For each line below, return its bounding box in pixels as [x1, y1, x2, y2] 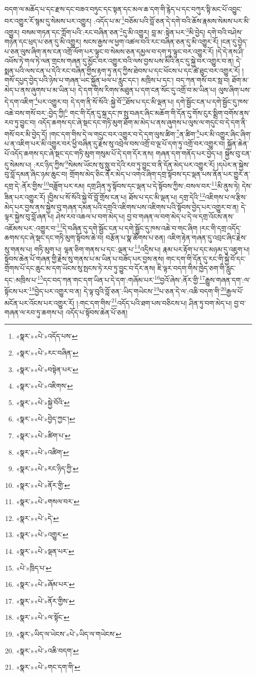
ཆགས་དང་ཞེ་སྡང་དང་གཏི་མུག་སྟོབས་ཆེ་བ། [4, 232, 104, 242]
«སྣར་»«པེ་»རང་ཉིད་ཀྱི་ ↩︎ [16, 463, 79, 474]
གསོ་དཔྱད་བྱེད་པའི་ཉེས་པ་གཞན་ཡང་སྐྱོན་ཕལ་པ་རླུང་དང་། [4, 75, 139, 85]
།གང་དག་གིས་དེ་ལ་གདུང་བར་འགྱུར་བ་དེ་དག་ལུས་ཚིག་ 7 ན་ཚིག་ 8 [49, 127, 199, 139]
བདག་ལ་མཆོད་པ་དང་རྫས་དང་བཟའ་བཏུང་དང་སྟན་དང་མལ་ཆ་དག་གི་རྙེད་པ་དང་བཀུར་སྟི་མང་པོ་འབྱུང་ [4, 4, 242, 14]
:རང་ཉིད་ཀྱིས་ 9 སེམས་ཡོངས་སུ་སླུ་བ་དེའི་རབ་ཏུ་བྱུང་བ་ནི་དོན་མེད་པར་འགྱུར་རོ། [33, 158, 215, 169]
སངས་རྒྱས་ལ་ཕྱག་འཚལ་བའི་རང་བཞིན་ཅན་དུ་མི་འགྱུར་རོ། [83, 36, 219, 47]
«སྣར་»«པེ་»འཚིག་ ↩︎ [16, 447, 69, 457]
